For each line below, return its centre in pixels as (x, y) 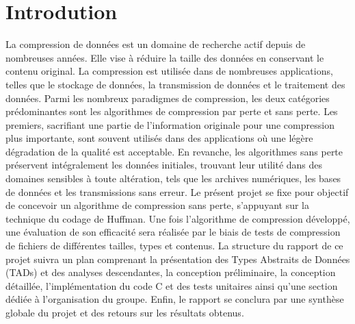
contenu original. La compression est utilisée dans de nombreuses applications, (169, 71)
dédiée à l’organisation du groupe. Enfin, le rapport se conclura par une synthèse (175, 299)
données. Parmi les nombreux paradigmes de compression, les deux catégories (168, 98)
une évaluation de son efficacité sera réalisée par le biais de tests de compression (173, 232)
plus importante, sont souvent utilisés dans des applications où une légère (159, 138)
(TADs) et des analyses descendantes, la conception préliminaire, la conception (171, 272)
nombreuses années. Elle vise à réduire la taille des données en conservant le (165, 57)
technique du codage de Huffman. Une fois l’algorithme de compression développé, (178, 218)
